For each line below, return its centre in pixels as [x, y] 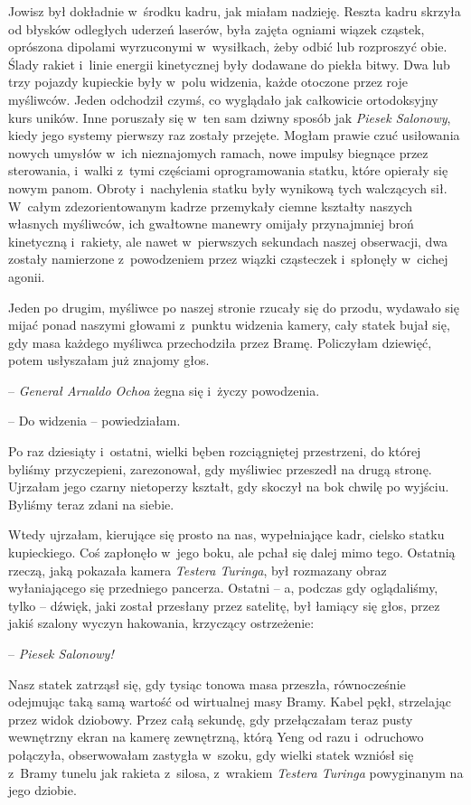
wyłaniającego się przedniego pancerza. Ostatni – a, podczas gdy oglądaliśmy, [223, 588]
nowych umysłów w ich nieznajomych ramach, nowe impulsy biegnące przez [218, 152]
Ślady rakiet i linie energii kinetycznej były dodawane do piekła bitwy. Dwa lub [229, 64]
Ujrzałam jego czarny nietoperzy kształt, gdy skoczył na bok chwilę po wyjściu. [229, 487]
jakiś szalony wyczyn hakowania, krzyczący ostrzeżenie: [161, 623]
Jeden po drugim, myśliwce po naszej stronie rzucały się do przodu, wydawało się [234, 307]
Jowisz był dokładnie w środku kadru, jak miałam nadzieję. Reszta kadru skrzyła [235, 11]
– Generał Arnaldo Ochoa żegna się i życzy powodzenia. [164, 390]
